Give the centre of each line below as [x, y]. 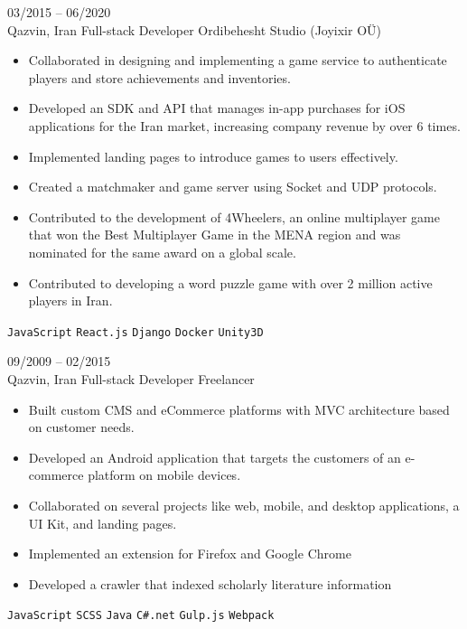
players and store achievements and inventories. [159, 77]
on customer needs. [81, 427]
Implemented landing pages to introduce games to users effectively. [213, 156]
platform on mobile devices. [164, 475]
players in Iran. [70, 300]
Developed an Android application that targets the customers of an [215, 457]
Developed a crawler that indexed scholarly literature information [210, 583]
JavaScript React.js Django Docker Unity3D [135, 332]
